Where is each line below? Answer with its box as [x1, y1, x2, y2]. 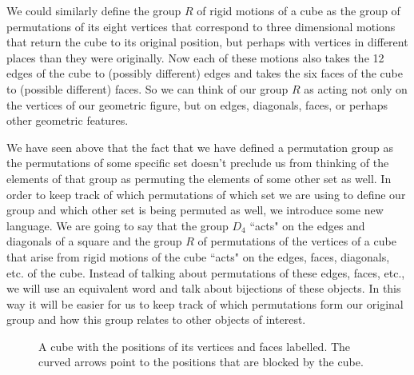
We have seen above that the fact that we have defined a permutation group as [6, 138, 393, 155]
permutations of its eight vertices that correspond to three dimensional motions [6, 18, 396, 34]
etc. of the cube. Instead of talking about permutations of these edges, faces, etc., [6, 264, 405, 281]
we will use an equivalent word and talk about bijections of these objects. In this [6, 280, 401, 297]
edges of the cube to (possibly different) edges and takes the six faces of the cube [6, 65, 403, 82]
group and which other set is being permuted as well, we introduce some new [6, 201, 384, 218]
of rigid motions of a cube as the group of [197, 2, 400, 18]
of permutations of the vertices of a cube [197, 233, 396, 249]
